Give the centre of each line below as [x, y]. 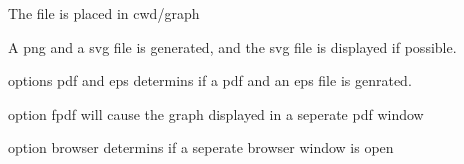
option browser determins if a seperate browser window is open [201, 147]
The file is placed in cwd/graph [104, 13]
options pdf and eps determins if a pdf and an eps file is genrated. [210, 80]
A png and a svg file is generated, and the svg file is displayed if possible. [232, 46]
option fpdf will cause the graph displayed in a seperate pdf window [216, 113]
